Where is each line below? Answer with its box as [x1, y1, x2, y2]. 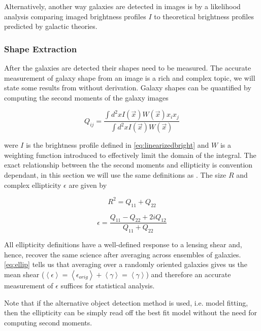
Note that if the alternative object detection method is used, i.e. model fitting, [4, 297, 248, 308]
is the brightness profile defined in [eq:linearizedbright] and [26, 140, 209, 150]
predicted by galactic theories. [4, 21, 97, 31]
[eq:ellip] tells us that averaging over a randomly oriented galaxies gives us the [4, 259, 247, 270]
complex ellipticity [4, 179, 61, 190]
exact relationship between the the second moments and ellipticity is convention [4, 159, 253, 170]
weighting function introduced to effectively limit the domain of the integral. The [4, 149, 256, 160]
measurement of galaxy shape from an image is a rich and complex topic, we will [4, 72, 255, 83]
